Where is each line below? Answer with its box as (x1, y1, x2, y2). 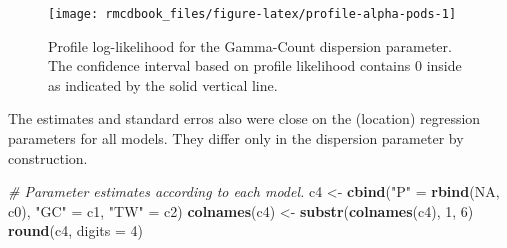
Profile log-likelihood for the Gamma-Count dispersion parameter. (48, 35, 452, 56)
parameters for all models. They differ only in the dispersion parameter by (8, 128, 464, 149)
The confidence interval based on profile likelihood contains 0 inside (48, 55, 462, 76)
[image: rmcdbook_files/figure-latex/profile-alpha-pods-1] (48, 7, 457, 21)
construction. (8, 147, 88, 168)
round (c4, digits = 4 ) (8, 220, 143, 241)
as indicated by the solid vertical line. (48, 74, 278, 95)
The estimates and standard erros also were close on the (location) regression (8, 108, 481, 129)
